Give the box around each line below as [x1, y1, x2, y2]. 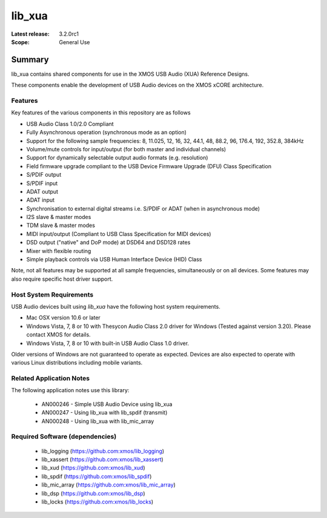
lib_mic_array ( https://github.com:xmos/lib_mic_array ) [41, 481, 176, 488]
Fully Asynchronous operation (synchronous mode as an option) [26, 129, 187, 136]
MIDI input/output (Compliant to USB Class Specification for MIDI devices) [26, 230, 211, 237]
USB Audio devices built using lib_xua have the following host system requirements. [11, 303, 220, 310]
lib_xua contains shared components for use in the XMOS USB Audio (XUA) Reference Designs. [11, 70, 249, 77]
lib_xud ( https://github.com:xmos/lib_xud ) [41, 464, 145, 471]
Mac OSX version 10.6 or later [26, 314, 101, 321]
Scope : [11, 38, 30, 45]
